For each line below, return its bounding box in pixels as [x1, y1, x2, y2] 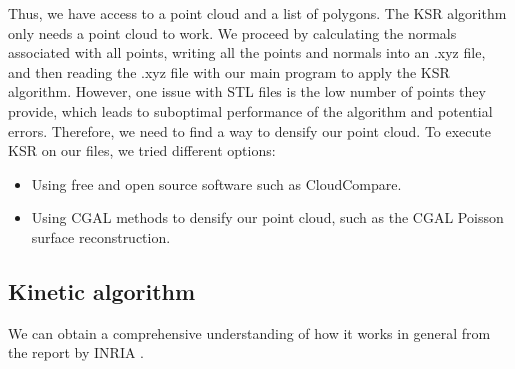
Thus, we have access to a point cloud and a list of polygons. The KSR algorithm [8, 3, 507, 23]
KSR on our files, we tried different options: [8, 140, 276, 161]
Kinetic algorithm [8, 275, 196, 306]
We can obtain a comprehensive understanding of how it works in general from [8, 322, 491, 343]
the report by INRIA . [8, 342, 145, 363]
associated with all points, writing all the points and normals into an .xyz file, [8, 42, 486, 63]
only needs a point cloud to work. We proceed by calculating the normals [8, 22, 457, 43]
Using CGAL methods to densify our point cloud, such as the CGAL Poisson [31, 207, 504, 228]
